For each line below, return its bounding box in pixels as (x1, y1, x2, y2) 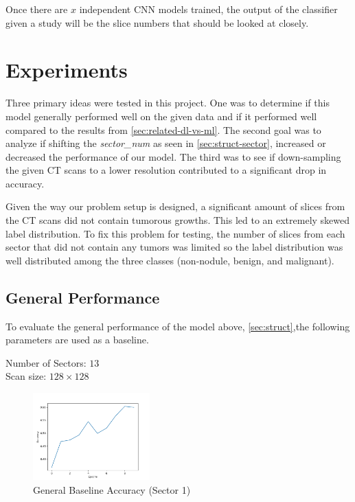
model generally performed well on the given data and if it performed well (5, 109, 317, 123)
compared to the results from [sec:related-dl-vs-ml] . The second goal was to (5, 122, 321, 137)
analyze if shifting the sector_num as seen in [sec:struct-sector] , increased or (5, 136, 326, 150)
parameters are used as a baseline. (5, 332, 149, 347)
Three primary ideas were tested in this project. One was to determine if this (5, 95, 330, 110)
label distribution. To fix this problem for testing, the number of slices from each (5, 226, 345, 240)
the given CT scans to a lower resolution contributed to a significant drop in (5, 163, 327, 177)
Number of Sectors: (5, 355, 87, 369)
